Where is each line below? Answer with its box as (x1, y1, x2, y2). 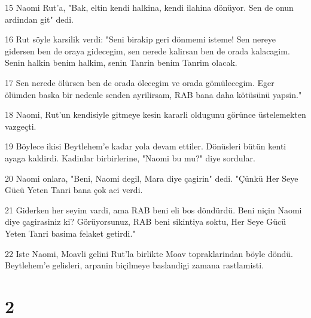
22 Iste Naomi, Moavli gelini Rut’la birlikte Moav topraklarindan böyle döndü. (5, 247, 293, 259)
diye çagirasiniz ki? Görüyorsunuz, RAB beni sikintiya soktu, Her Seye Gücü (5, 215, 286, 228)
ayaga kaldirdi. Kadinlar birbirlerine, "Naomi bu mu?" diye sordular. (5, 151, 255, 164)
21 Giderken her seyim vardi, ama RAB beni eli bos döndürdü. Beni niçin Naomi (5, 203, 302, 216)
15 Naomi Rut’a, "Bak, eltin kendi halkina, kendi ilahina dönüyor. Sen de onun (5, 1, 294, 13)
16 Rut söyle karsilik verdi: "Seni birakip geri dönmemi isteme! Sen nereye (5, 33, 276, 45)
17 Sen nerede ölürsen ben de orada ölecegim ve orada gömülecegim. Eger (5, 76, 275, 88)
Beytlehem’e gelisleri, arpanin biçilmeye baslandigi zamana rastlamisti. (5, 259, 264, 271)
